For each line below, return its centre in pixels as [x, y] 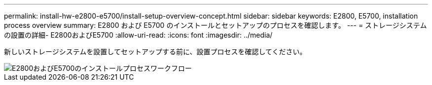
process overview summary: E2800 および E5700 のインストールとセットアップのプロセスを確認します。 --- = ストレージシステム [216, 25]
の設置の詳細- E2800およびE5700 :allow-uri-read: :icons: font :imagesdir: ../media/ [138, 35]
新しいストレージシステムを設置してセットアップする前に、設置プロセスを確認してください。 [155, 52]
